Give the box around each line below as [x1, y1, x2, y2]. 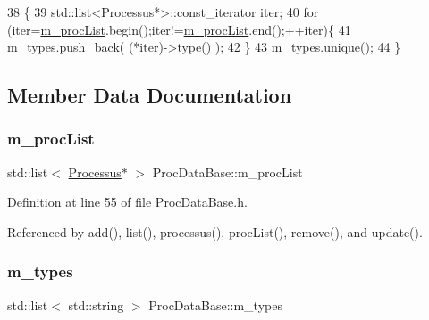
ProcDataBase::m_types [148, 295, 282, 314]
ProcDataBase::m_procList [152, 162, 303, 181]
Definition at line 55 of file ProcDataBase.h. [7, 193, 248, 211]
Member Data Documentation [7, 81, 292, 109]
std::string [68, 295, 124, 314]
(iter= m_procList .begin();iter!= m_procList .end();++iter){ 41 [7, 20, 351, 38]
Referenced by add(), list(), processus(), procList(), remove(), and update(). [7, 222, 423, 241]
